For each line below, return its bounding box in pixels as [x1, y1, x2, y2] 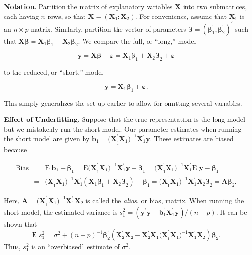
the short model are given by [4, 133, 90, 143]
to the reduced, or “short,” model [4, 67, 103, 77]
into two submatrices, [183, 1, 247, 11]
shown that [4, 219, 37, 229]
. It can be [216, 206, 247, 217]
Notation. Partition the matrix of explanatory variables [4, 1, 173, 11]
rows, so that [47, 11, 86, 21]
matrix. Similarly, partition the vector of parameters [31, 23, 186, 34]
